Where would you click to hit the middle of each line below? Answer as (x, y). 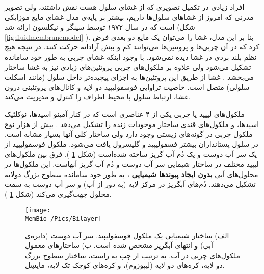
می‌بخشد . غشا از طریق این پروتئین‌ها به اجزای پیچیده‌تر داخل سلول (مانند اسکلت (129, 77)
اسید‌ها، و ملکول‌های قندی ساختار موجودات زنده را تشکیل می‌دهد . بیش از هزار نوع (132, 124)
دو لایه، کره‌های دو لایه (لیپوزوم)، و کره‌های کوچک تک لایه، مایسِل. (125, 265)
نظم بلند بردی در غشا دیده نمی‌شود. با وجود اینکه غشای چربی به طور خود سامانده (131, 56)
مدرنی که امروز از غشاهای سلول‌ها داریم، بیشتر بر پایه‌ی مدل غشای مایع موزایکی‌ (129, 17)
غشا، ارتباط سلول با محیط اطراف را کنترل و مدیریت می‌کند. (98, 97)
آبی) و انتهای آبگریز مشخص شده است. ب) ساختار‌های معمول (119, 245)
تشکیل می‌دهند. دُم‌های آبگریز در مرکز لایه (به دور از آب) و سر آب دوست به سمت (130, 184)
